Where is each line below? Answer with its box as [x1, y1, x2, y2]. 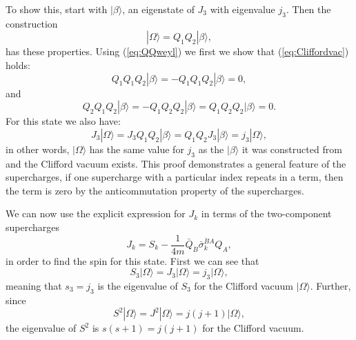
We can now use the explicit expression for [6, 206, 186, 221]
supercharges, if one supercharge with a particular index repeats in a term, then [6, 170, 344, 184]
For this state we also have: [6, 114, 121, 128]
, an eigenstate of [122, 2, 195, 16]
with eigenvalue [210, 2, 275, 16]
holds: [6, 57, 30, 72]
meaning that [6, 278, 62, 292]
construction [6, 16, 58, 30]
